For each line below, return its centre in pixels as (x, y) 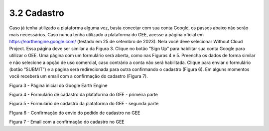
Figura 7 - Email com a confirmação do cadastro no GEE (67, 122)
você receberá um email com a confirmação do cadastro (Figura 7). (78, 76)
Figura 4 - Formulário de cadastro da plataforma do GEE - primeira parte (83, 95)
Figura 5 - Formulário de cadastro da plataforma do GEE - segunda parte (84, 104)
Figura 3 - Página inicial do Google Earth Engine (58, 85)
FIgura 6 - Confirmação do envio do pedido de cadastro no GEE (75, 113)
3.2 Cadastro (37, 13)
